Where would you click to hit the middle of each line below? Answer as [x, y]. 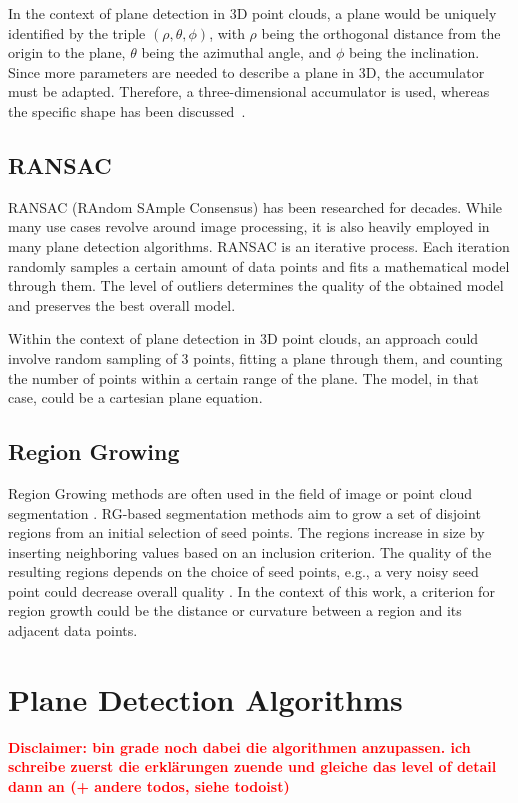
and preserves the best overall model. [122, 304]
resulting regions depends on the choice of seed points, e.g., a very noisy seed [243, 571]
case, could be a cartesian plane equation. [135, 397]
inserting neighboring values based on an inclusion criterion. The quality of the [250, 551]
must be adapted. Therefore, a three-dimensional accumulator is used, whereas [249, 91]
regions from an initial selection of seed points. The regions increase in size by [246, 532]
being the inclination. [414, 52]
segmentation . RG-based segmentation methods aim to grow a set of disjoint [244, 512]
